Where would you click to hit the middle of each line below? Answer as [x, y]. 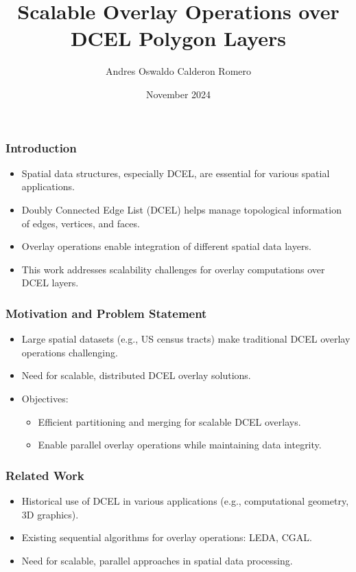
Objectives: [45, 398]
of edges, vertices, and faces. [81, 223]
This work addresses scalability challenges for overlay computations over [173, 269]
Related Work [45, 475]
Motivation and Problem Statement [106, 313]
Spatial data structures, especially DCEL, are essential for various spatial [176, 173]
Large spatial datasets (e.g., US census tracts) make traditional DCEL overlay [186, 339]
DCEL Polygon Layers [178, 38]
